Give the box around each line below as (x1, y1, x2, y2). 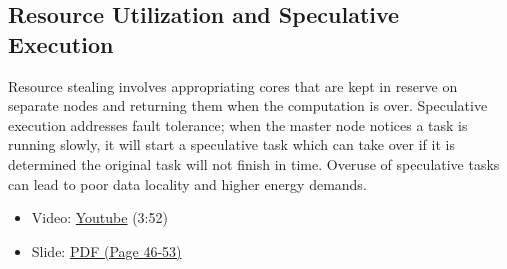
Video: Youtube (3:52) (31, 207, 168, 228)
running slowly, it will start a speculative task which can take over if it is (8, 134, 455, 155)
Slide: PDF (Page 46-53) (31, 240, 182, 261)
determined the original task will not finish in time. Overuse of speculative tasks (8, 153, 500, 174)
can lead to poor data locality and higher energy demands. (8, 173, 367, 194)
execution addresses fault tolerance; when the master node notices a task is (8, 114, 468, 135)
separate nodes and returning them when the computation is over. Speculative (8, 95, 488, 116)
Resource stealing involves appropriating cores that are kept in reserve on (8, 75, 458, 96)
